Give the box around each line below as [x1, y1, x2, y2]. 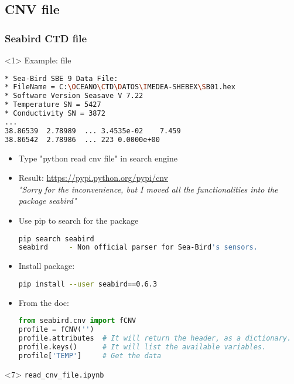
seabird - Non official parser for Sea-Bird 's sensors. [18, 243, 258, 252]
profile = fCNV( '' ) [18, 325, 94, 334]
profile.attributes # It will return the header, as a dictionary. [18, 334, 292, 343]
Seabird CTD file [5, 31, 87, 45]
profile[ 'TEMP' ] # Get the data [18, 351, 162, 360]
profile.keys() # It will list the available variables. [18, 343, 266, 351]
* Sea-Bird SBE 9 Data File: [5, 74, 118, 83]
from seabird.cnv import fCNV [18, 316, 136, 325]
